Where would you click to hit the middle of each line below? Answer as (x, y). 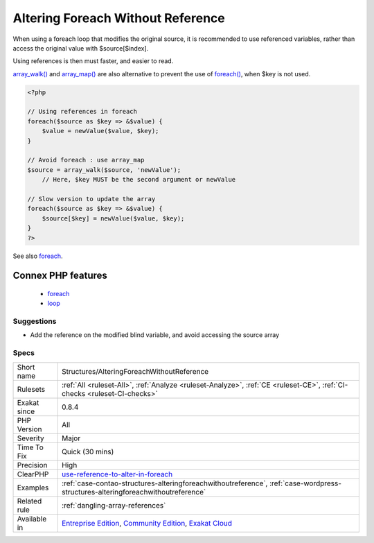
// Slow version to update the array (91, 199)
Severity (30, 438)
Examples (33, 488)
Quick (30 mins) (88, 451)
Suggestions (35, 321)
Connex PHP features (60, 276)
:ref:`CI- (335, 385)
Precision (32, 465)
